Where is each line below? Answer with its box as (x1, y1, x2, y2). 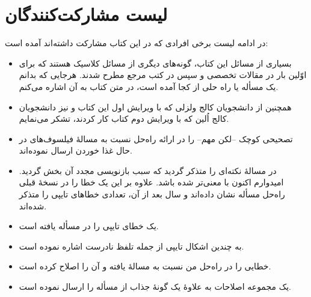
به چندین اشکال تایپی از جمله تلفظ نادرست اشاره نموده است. (19, 239, 244, 252)
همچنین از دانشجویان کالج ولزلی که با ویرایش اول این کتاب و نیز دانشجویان (19, 100, 292, 113)
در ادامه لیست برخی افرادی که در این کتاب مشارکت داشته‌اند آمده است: (5, 37, 268, 49)
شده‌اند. (19, 199, 47, 212)
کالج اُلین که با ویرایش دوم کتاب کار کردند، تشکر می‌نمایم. (19, 112, 229, 125)
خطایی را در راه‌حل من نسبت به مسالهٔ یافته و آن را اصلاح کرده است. (19, 260, 271, 272)
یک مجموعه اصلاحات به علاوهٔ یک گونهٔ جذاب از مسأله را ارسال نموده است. (19, 280, 291, 293)
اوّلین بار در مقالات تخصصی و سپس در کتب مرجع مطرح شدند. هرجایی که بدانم (19, 68, 307, 81)
